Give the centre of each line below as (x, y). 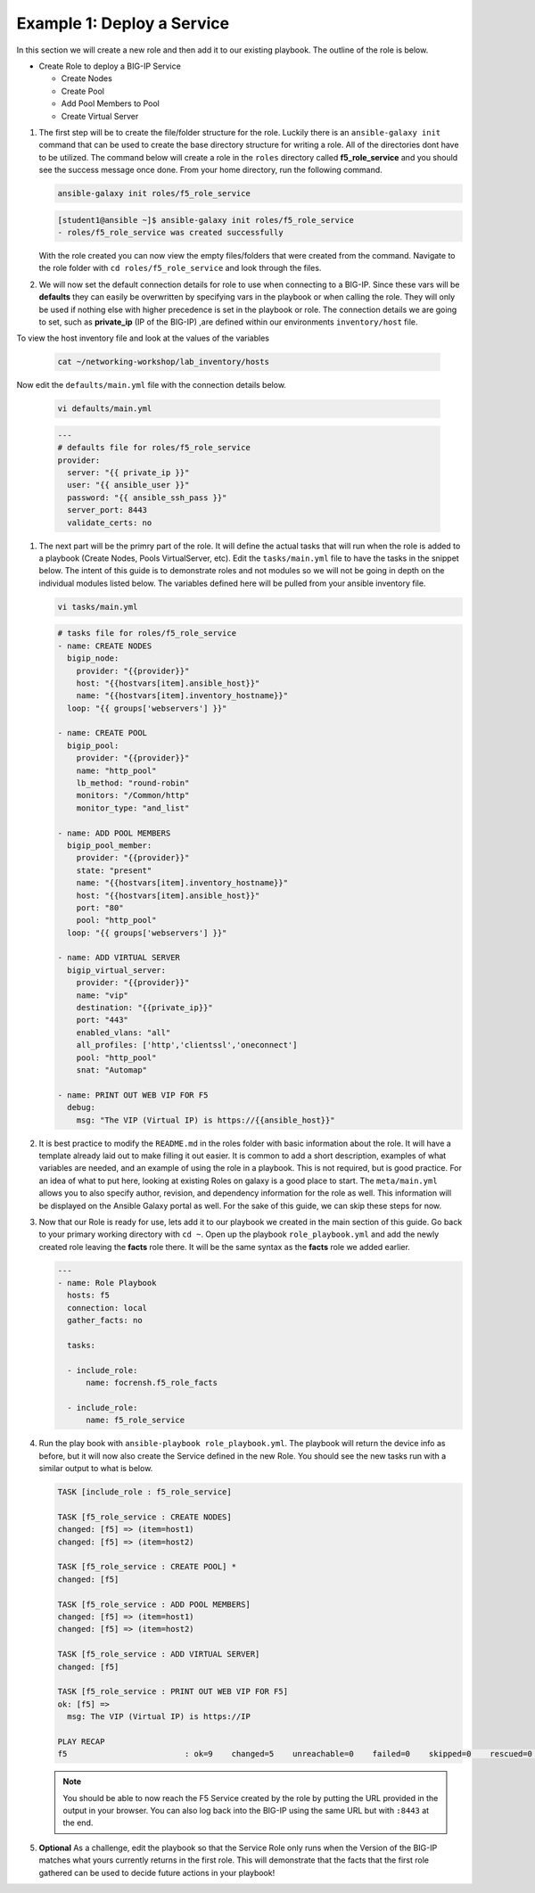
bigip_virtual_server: (117, 970)
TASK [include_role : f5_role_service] (144, 1492)
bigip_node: (93, 658)
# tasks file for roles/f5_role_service (147, 634)
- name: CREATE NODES (105, 646)
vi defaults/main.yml (105, 409)
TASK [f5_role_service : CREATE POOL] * (147, 1567)
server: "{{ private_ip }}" (128, 473)
